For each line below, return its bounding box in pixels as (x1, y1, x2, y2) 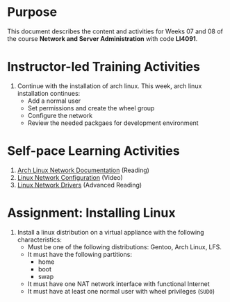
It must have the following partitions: (27, 250, 132, 258)
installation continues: (17, 89, 81, 97)
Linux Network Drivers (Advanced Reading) (17, 181, 142, 189)
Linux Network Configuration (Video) (17, 173, 123, 181)
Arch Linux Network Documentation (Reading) (17, 166, 149, 174)
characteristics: (17, 235, 63, 244)
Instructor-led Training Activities (7, 59, 200, 75)
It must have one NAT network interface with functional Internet (27, 279, 210, 288)
